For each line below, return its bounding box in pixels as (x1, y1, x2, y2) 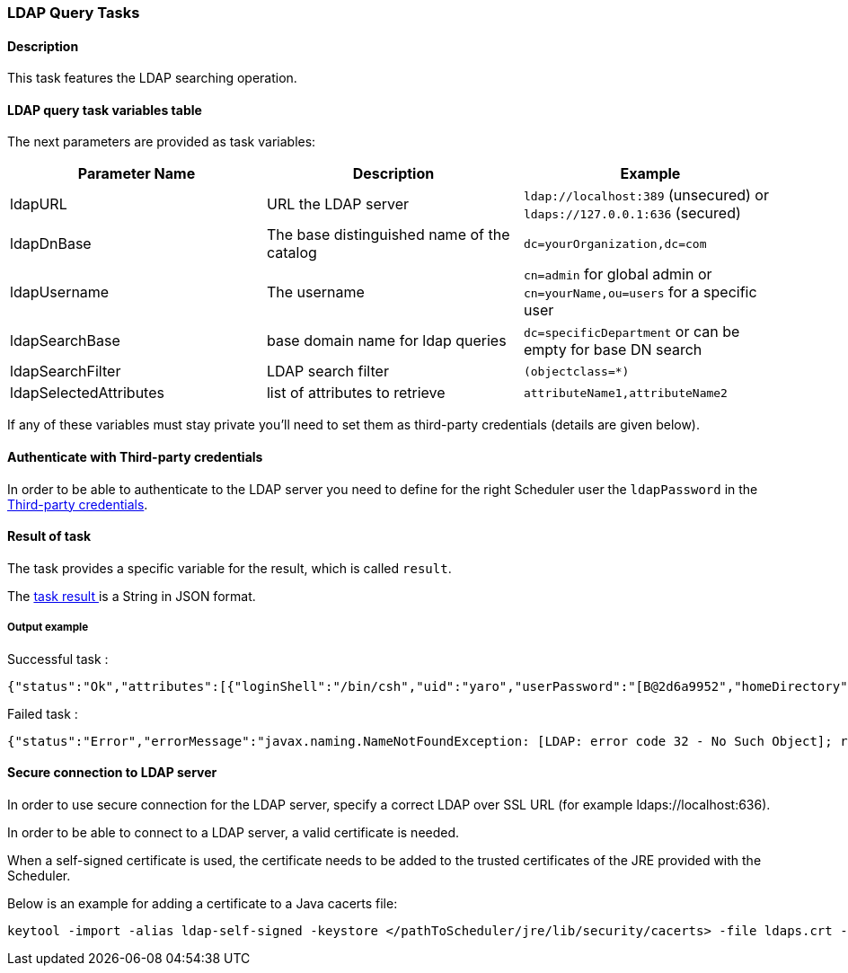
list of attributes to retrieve (266, 384, 446, 402)
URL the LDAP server (266, 195, 410, 214)
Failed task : (7, 705, 78, 721)
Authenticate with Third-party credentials (7, 449, 263, 465)
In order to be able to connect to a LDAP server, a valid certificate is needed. (7, 824, 460, 840)
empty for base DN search (523, 341, 702, 359)
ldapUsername (10, 283, 110, 302)
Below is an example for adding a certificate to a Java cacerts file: (7, 895, 398, 911)
